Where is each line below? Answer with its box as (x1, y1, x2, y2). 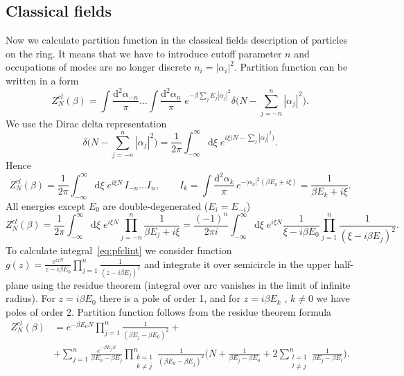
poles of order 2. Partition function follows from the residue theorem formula (6, 304, 332, 319)
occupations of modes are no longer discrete (6, 60, 191, 74)
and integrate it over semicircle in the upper (144, 256, 331, 271)
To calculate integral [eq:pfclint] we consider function (6, 243, 232, 258)
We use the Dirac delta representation (6, 116, 167, 130)
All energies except (6, 198, 86, 213)
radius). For (6, 291, 55, 305)
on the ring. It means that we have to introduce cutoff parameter (6, 46, 282, 60)
